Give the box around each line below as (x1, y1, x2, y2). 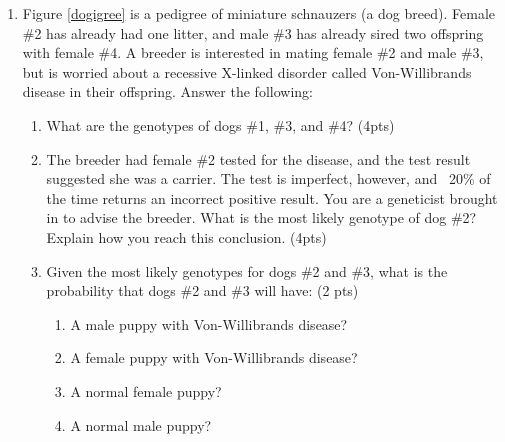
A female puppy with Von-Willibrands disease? (70, 347, 358, 368)
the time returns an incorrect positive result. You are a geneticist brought (46, 187, 498, 208)
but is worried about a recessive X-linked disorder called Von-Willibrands (22, 61, 472, 82)
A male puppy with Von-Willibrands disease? (70, 313, 348, 334)
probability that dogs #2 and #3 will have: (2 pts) (46, 280, 359, 301)
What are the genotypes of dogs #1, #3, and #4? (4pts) (46, 114, 395, 135)
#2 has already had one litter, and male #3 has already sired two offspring (22, 22, 484, 43)
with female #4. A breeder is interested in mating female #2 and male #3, (22, 42, 484, 63)
